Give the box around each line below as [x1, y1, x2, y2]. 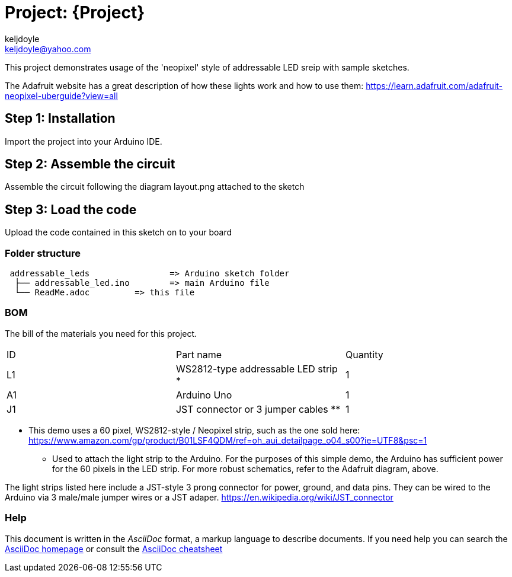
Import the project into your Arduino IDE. [5, 136, 162, 146]
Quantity [345, 348, 383, 361]
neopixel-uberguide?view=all [5, 90, 118, 101]
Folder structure [5, 247, 81, 259]
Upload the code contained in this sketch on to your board [5, 227, 232, 238]
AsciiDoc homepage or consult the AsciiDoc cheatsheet [5, 543, 223, 554]
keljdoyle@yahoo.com [5, 43, 91, 54]
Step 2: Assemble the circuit [5, 157, 175, 172]
